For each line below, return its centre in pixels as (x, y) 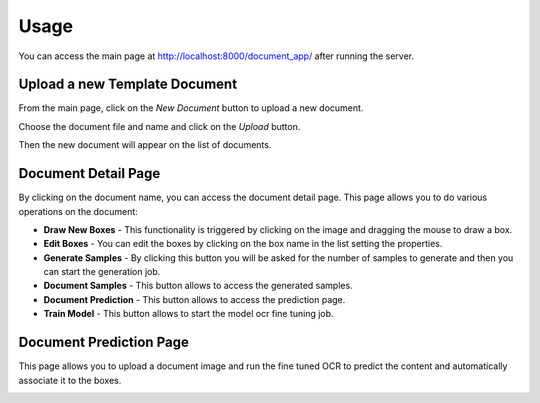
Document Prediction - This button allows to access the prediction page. (194, 299)
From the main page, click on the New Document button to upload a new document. (191, 108)
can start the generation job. (102, 272)
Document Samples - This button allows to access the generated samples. (198, 286)
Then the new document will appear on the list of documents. (145, 145)
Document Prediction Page (103, 342)
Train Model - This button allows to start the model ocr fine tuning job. (188, 314)
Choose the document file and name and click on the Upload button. (159, 126)
